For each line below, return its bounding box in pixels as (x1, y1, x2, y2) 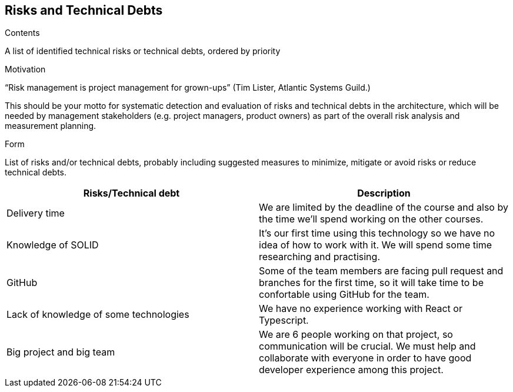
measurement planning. (5, 121, 96, 131)
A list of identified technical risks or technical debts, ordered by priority (5, 46, 281, 57)
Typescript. (259, 314, 309, 327)
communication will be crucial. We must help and (259, 340, 476, 353)
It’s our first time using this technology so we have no (259, 227, 495, 240)
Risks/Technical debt (83, 187, 180, 200)
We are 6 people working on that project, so (259, 328, 453, 341)
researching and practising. (259, 251, 380, 263)
